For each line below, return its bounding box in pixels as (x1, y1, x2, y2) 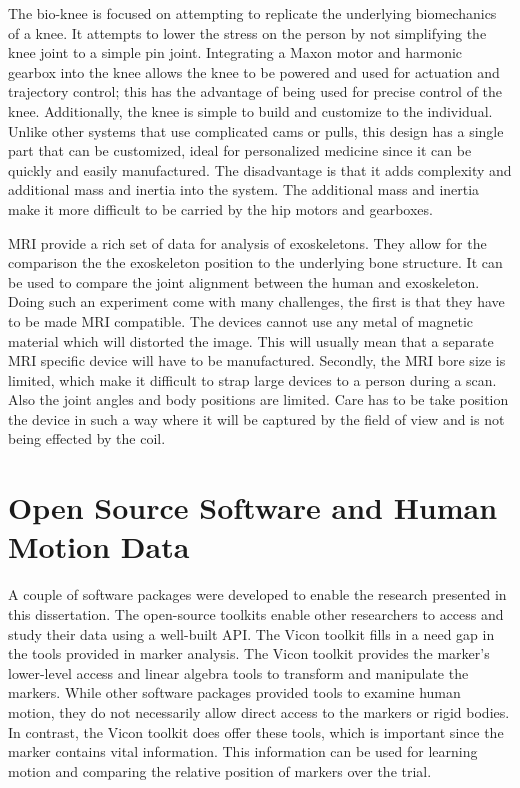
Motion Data (8, 526, 190, 567)
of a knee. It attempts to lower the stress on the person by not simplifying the (8, 22, 487, 43)
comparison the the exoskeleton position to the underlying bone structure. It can (8, 252, 503, 273)
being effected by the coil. (8, 428, 166, 449)
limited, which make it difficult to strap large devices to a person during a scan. (8, 369, 497, 390)
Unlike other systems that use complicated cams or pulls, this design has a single (8, 120, 504, 141)
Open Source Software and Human (8, 487, 498, 528)
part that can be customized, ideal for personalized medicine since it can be (8, 140, 472, 161)
